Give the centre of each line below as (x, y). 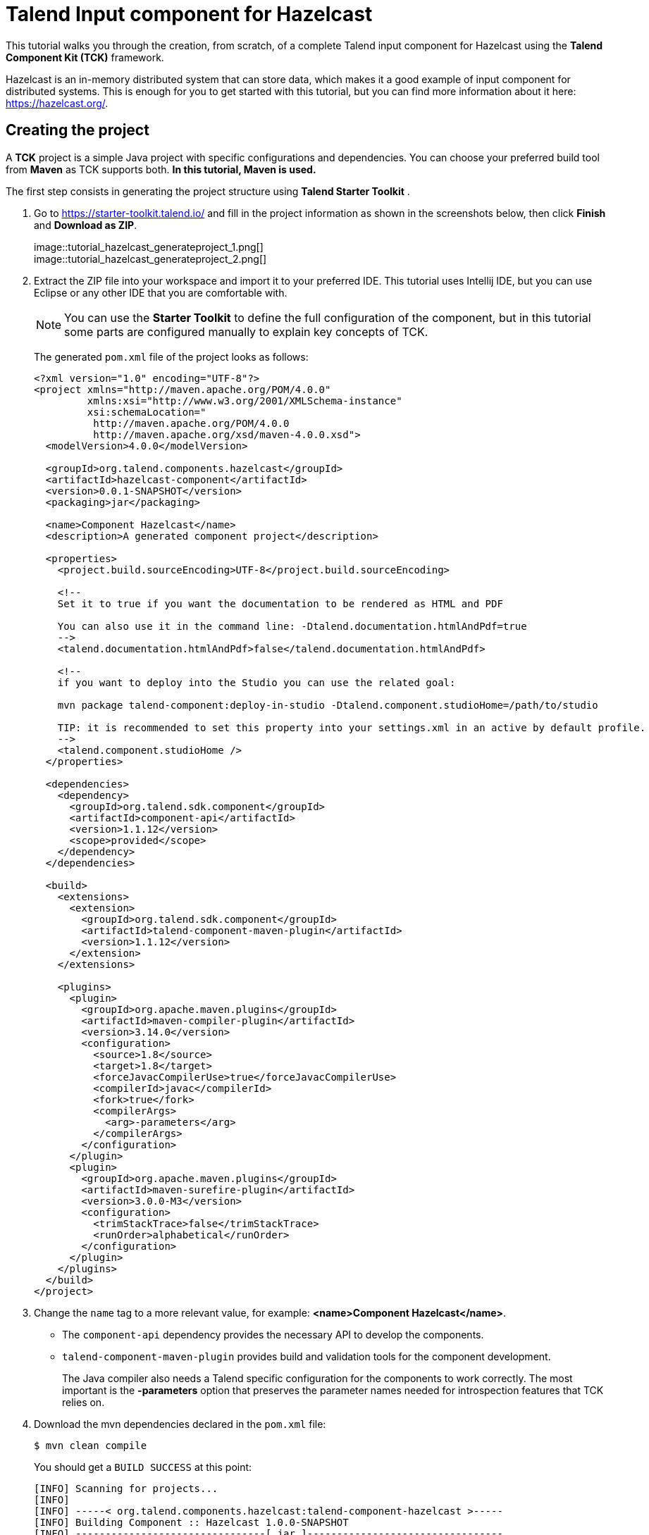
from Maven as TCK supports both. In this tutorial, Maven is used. (161, 169)
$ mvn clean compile (91, 1445)
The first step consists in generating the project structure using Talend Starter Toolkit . (208, 191)
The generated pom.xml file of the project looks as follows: (171, 356)
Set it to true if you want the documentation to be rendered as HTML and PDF (280, 603)
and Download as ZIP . (86, 225)
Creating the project (78, 130)
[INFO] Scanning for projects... (126, 1488)
